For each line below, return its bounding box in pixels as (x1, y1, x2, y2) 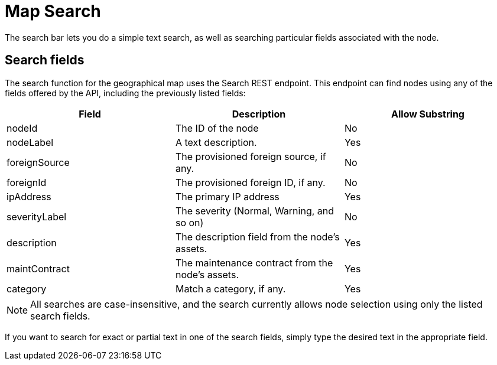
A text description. (175, 136, 257, 148)
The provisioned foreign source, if (175, 150, 326, 162)
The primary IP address (175, 190, 280, 203)
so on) (175, 216, 204, 229)
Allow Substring (391, 107, 464, 120)
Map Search (5, 1, 101, 21)
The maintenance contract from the (175, 256, 333, 269)
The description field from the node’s (175, 230, 340, 243)
